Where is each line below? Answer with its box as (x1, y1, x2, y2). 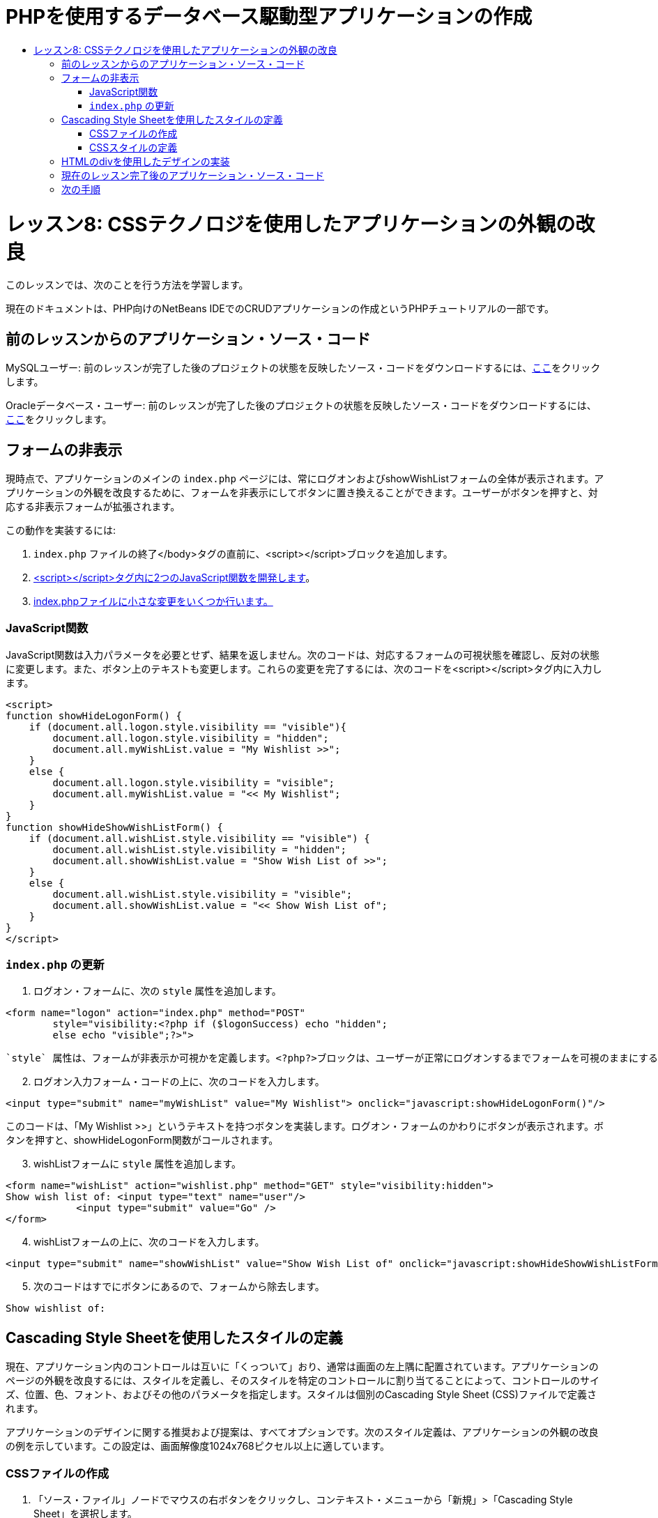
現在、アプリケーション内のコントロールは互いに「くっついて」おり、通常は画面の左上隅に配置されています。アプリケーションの (6, 1360, 599, 1373)
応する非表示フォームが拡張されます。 (6, 500, 181, 512)
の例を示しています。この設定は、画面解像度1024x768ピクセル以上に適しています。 (6, 1440, 390, 1452)
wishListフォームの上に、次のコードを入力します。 (33, 1236, 265, 1248)
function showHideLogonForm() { (6, 710, 182, 721)
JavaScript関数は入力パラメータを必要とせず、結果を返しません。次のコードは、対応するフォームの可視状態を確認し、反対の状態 (6, 648, 599, 661)
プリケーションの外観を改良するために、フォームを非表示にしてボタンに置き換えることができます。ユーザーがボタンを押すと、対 (6, 486, 598, 498)
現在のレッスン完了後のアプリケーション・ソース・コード (61, 169, 325, 181)
